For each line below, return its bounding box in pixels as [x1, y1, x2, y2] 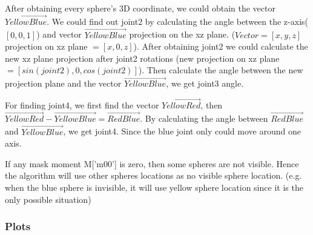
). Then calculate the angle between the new [138, 64, 303, 76]
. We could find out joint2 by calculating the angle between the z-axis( [47, 15, 308, 27]
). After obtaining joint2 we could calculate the [133, 40, 308, 53]
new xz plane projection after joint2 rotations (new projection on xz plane [5, 51, 280, 64]
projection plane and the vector [5, 77, 122, 90]
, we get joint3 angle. [166, 77, 244, 90]
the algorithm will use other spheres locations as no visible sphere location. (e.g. [5, 169, 302, 182]
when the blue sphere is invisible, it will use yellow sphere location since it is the [5, 181, 303, 194]
